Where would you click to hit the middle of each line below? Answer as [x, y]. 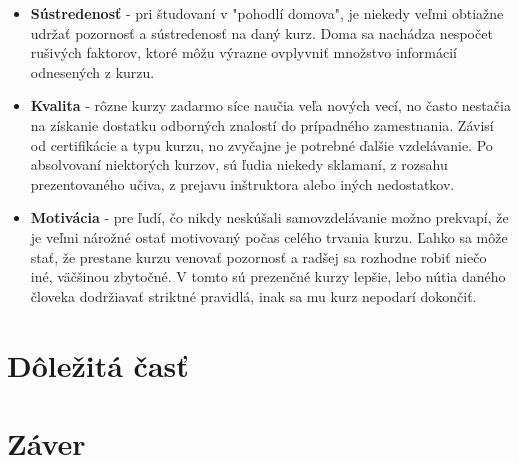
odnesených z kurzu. [92, 71]
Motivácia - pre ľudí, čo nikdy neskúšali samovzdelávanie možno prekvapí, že [269, 217]
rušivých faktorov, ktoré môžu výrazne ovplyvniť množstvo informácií [244, 52]
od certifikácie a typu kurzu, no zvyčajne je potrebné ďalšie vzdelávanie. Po [261, 144]
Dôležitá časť [98, 364]
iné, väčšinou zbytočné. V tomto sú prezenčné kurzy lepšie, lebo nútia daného [268, 276]
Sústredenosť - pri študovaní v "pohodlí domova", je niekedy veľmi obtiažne [267, 13]
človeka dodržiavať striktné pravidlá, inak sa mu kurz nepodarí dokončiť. [253, 295]
